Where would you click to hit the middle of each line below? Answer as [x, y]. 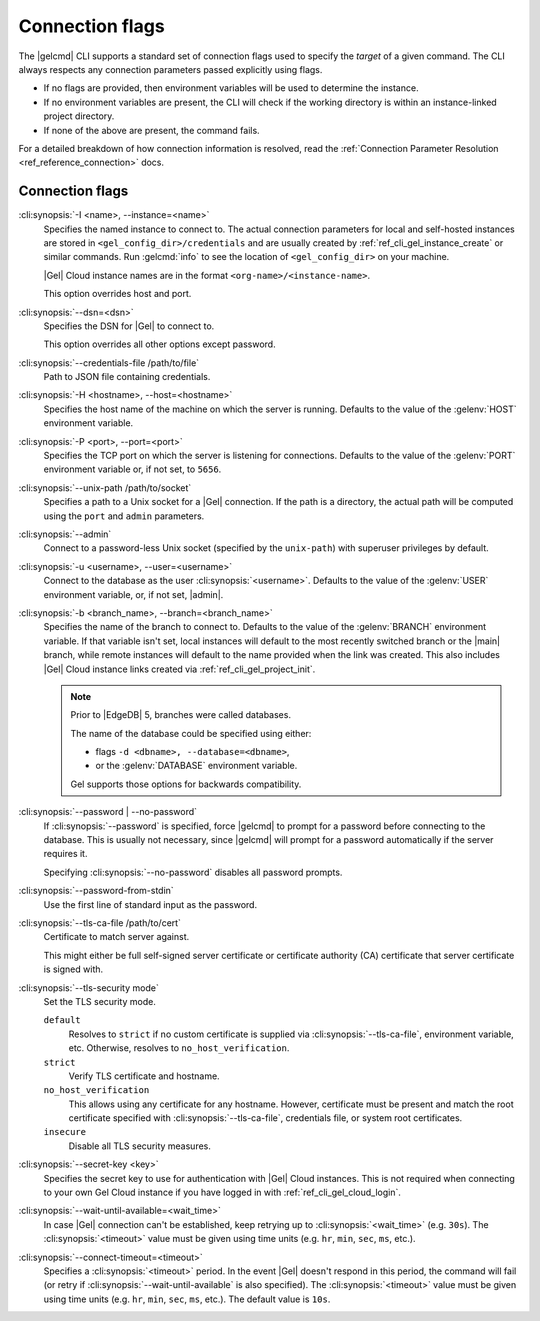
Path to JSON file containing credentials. [127, 377]
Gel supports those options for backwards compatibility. [186, 784]
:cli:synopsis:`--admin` [65, 534]
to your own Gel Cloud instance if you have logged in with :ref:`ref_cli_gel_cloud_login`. [222, 1192]
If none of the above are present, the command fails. [151, 130]
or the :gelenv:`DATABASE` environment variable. [196, 766]
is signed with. [73, 969]
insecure [65, 1132]
